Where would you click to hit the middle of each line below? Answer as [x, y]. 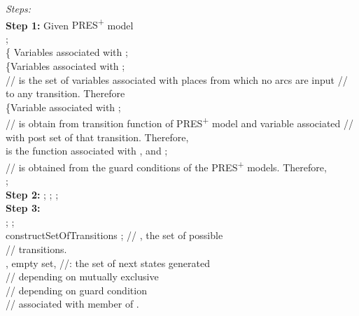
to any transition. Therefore [65, 93]
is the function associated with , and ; [87, 151]
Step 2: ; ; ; [32, 194]
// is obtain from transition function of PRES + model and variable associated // [180, 122]
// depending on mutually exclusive [82, 276]
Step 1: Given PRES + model [70, 24]
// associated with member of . [72, 304]
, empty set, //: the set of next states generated [108, 263]
